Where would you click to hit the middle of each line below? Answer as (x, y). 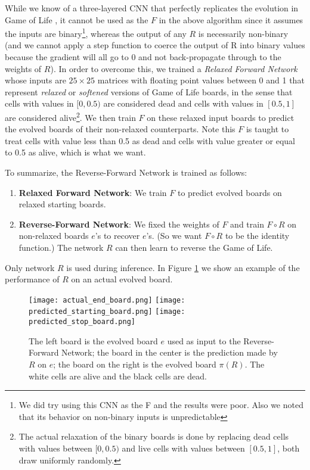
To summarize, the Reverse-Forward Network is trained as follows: (126, 172)
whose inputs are (35, 80)
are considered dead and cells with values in (183, 103)
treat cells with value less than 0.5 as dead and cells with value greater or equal (150, 140)
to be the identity (257, 236)
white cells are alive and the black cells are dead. (118, 376)
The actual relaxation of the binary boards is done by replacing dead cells (154, 436)
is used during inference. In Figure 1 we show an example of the (183, 267)
